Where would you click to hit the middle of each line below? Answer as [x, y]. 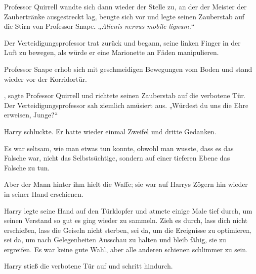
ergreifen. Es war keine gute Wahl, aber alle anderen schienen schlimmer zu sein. [126, 249]
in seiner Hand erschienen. [44, 193]
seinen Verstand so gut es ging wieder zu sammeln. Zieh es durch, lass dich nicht [126, 220]
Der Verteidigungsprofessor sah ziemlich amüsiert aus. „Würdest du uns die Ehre [126, 105]
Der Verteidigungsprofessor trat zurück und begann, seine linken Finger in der [122, 42]
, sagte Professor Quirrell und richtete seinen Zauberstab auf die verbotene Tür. [125, 95]
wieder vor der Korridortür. [45, 79]
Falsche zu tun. [27, 167]
